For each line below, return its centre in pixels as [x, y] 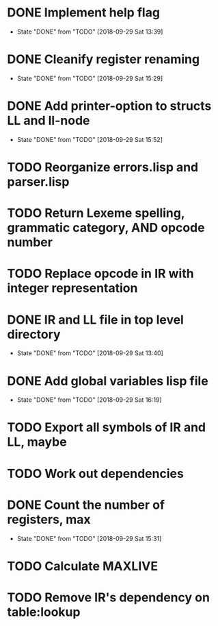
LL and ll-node [49, 121]
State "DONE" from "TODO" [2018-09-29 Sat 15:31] [89, 538]
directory [34, 334]
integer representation [72, 288]
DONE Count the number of [86, 505]
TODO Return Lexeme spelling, [96, 213]
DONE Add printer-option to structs [109, 106]
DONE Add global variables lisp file [108, 381]
